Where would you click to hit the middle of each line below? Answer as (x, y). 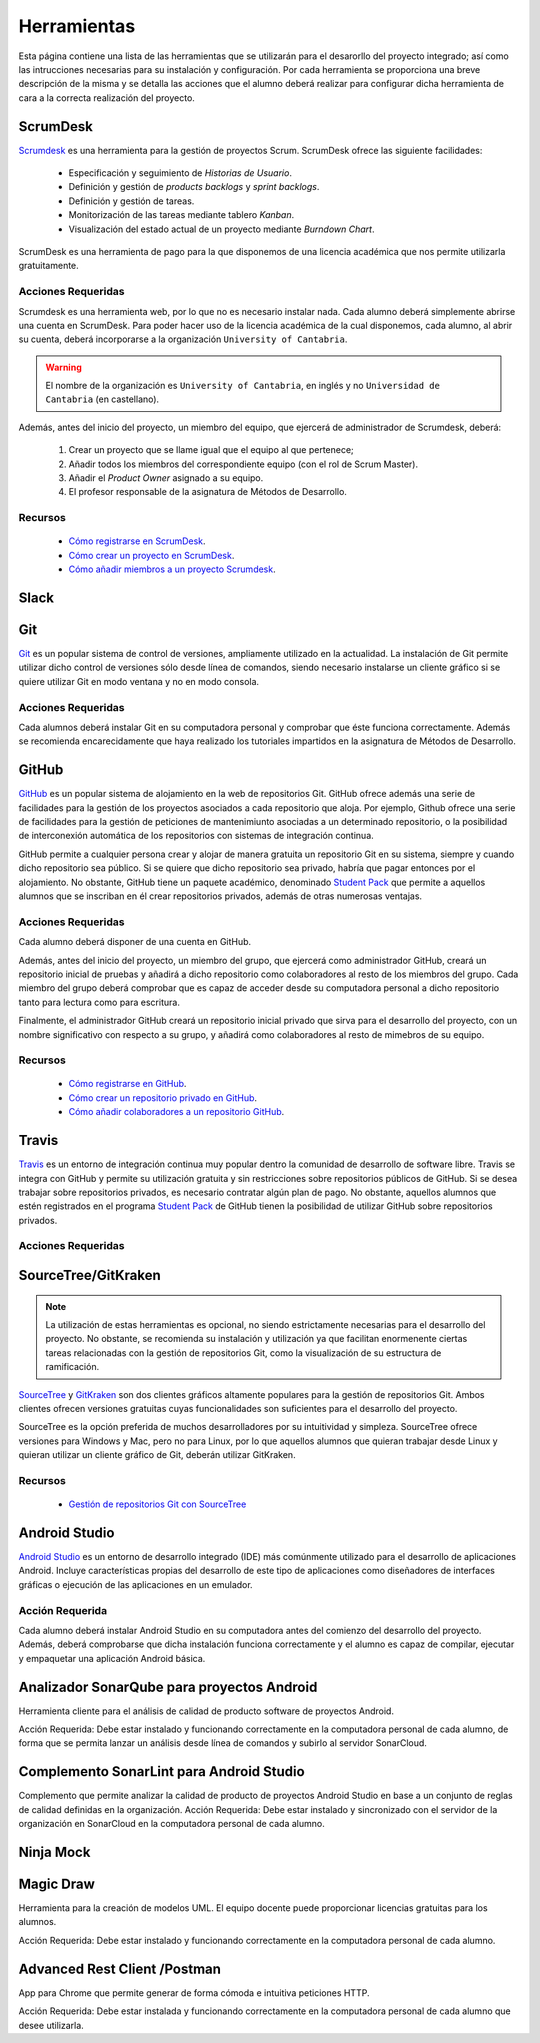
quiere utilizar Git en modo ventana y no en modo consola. (139, 681)
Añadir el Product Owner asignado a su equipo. (166, 478)
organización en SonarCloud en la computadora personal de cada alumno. (171, 1824)
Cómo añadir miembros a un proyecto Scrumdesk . (172, 569)
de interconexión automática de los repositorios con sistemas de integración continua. (196, 836)
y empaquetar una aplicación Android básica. (112, 1658)
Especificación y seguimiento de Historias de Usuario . (180, 173)
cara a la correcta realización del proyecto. (106, 97)
